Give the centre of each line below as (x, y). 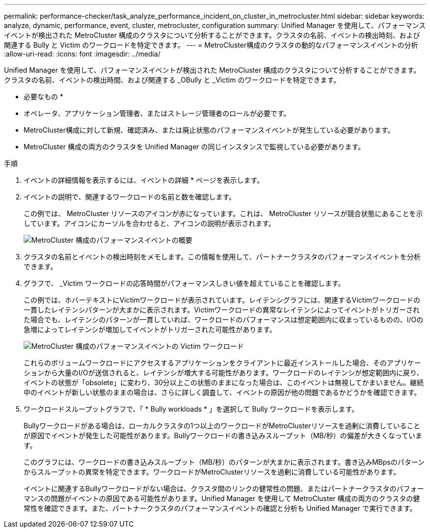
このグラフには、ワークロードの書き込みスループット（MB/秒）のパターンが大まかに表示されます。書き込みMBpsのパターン (224, 462)
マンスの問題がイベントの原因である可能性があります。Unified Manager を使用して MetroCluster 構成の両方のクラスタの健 (222, 498)
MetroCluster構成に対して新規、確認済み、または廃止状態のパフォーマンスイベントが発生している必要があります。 (209, 130)
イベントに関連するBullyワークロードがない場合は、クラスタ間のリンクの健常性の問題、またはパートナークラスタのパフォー (224, 489)
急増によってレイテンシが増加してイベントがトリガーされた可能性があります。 (150, 329)
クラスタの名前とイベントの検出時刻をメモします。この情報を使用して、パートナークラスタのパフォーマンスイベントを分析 (222, 257)
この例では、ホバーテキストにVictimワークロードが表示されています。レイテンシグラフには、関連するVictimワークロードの (222, 300)
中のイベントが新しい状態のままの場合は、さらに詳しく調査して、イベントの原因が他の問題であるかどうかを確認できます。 (222, 392)
